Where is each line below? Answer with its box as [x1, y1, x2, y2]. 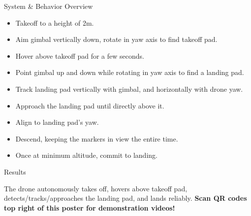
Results [4, 166, 26, 177]
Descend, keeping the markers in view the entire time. [15, 133, 178, 144]
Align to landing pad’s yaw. [15, 117, 99, 127]
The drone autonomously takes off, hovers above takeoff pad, [4, 183, 188, 193]
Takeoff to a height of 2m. [15, 17, 94, 28]
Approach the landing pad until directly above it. [15, 100, 164, 110]
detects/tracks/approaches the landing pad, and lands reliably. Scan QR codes [4, 193, 247, 203]
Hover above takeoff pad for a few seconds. [15, 50, 144, 61]
